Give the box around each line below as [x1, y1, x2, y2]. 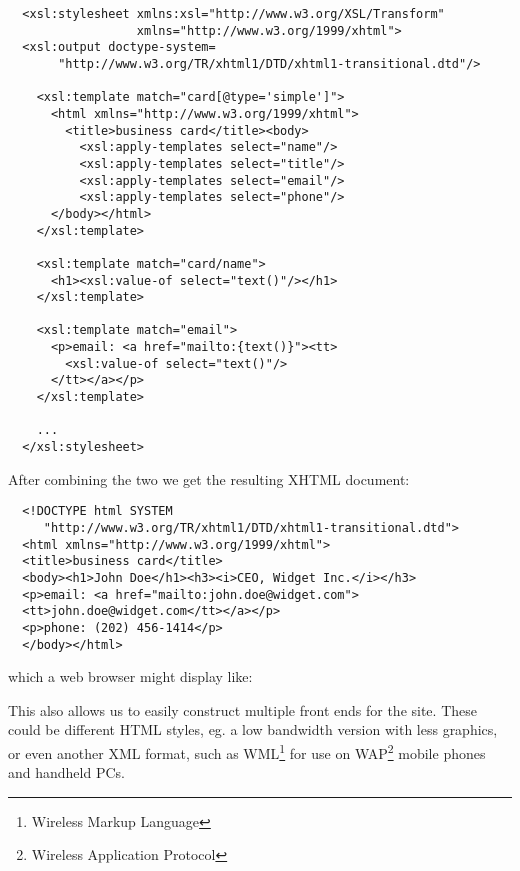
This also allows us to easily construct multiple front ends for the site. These [8, 699, 477, 720]
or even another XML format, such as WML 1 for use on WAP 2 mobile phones [8, 740, 486, 763]
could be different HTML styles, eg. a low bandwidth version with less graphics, [8, 719, 498, 740]
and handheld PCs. [8, 762, 125, 783]
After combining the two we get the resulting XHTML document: [8, 468, 410, 489]
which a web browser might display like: [8, 666, 253, 687]
